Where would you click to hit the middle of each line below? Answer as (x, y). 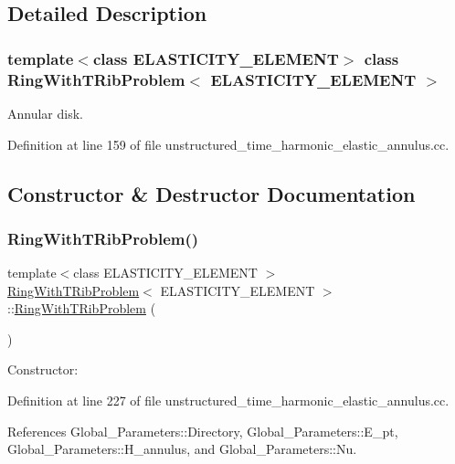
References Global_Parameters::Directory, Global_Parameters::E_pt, (203, 431)
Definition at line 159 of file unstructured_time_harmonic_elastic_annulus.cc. (228, 144)
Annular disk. (45, 113)
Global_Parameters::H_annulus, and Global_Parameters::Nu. (182, 449)
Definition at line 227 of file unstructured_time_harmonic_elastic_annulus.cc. (228, 401)
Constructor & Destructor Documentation (212, 193)
